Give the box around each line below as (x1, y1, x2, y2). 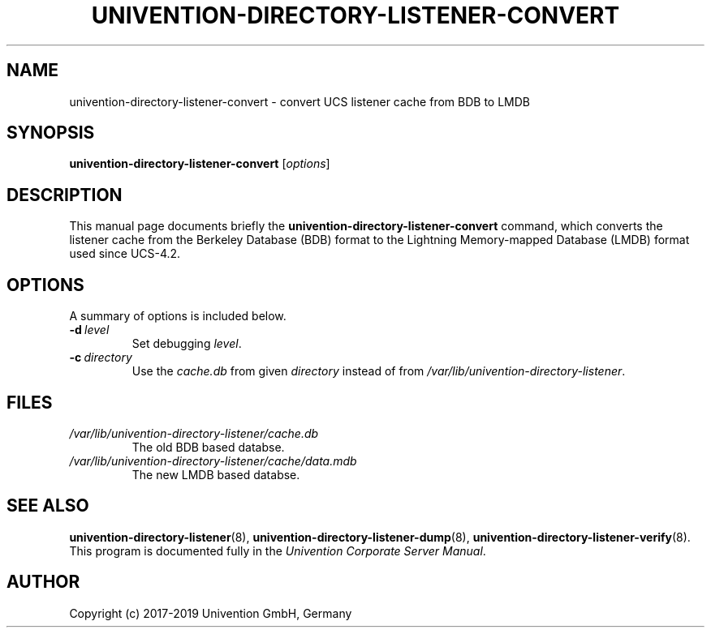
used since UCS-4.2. (69, 246, 181, 261)
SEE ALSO (6, 495, 89, 516)
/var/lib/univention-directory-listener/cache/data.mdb (69, 453, 357, 468)
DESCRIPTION (6, 184, 123, 205)
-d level (69, 323, 110, 337)
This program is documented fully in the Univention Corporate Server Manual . (69, 543, 486, 558)
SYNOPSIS (6, 122, 95, 144)
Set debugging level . (131, 336, 242, 351)
